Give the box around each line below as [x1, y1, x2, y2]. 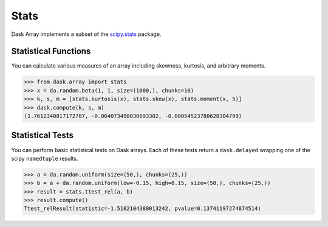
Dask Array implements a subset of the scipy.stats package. [11, 30, 162, 38]
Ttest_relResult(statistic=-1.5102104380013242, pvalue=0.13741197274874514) [24, 205, 261, 212]
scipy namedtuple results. [11, 155, 78, 162]
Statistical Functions [11, 46, 91, 57]
